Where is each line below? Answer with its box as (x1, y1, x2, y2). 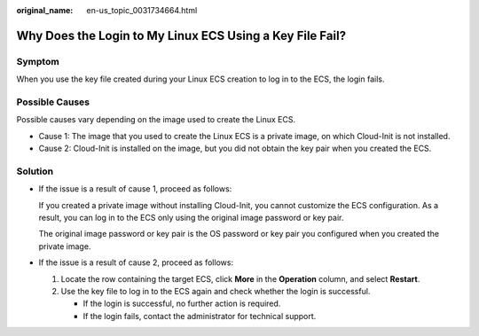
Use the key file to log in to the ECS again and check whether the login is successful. (60, 285, 371, 296)
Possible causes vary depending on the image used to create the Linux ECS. (16, 114, 296, 125)
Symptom (16, 55, 59, 67)
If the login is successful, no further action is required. (82, 298, 281, 309)
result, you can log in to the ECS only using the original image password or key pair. (38, 213, 344, 223)
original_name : (16, 5, 74, 15)
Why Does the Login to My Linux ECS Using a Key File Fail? (16, 27, 346, 43)
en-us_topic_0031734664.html (86, 5, 198, 15)
